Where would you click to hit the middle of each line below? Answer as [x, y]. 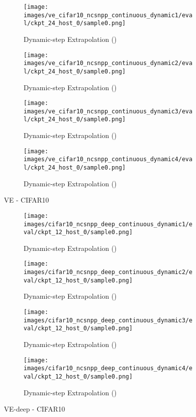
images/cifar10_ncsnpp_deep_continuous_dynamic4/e [108, 368]
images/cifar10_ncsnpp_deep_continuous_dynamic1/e [108, 224]
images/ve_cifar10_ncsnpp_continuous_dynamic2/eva [108, 63]
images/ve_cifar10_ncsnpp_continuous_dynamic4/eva [108, 159]
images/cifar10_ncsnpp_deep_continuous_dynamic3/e [108, 320]
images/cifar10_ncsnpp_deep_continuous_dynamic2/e [108, 272]
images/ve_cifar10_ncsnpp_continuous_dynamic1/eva [108, 15]
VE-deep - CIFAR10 [35, 409]
